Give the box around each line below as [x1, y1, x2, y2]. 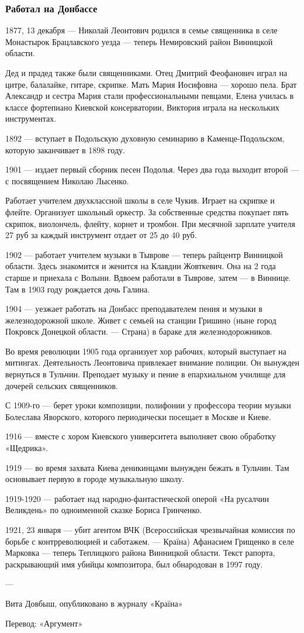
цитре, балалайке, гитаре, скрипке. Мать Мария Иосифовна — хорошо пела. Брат [5, 78, 297, 90]
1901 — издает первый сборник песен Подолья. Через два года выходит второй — [5, 163, 299, 176]
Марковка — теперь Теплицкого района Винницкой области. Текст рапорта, [5, 546, 275, 559]
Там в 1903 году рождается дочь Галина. [5, 283, 150, 295]
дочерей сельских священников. [5, 379, 118, 391]
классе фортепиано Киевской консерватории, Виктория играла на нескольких [5, 101, 279, 113]
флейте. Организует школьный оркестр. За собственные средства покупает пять [5, 205, 289, 218]
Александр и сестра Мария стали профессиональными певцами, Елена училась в [5, 90, 294, 102]
